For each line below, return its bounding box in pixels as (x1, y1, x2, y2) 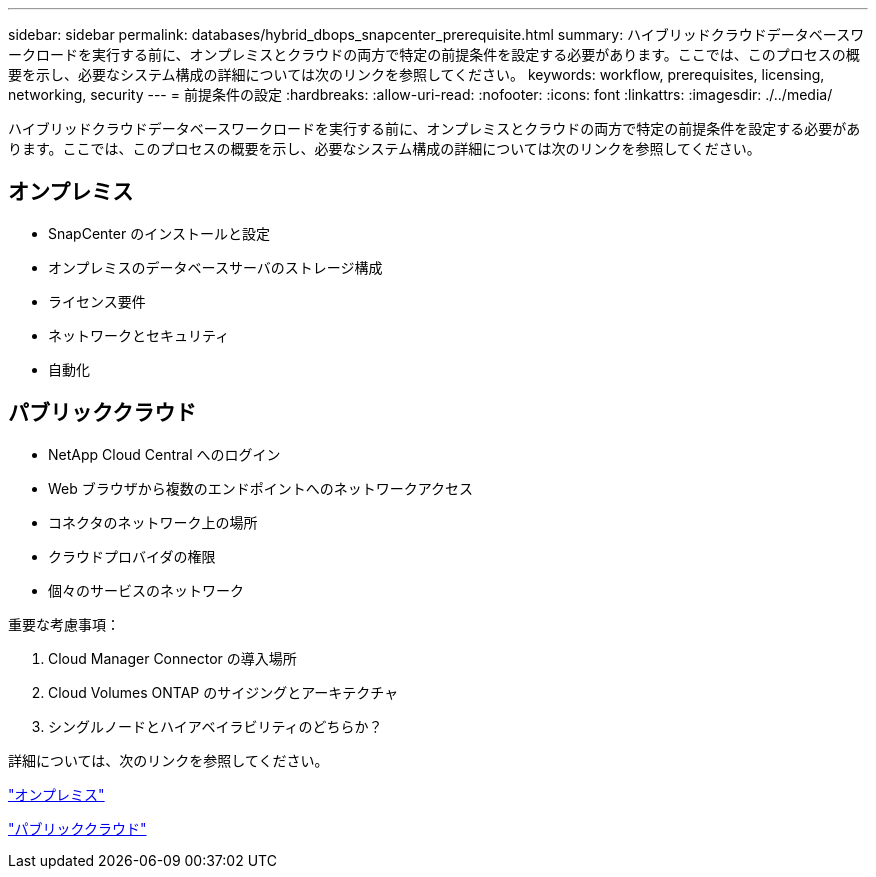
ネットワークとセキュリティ (48, 326, 230, 344)
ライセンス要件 (48, 292, 146, 310)
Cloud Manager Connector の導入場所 (48, 649, 297, 667)
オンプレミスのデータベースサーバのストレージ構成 (48, 258, 383, 276)
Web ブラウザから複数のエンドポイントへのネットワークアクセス (48, 479, 474, 497)
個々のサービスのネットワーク (48, 581, 244, 599)
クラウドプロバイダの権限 (48, 547, 216, 565)
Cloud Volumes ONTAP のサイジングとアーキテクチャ (48, 683, 399, 701)
